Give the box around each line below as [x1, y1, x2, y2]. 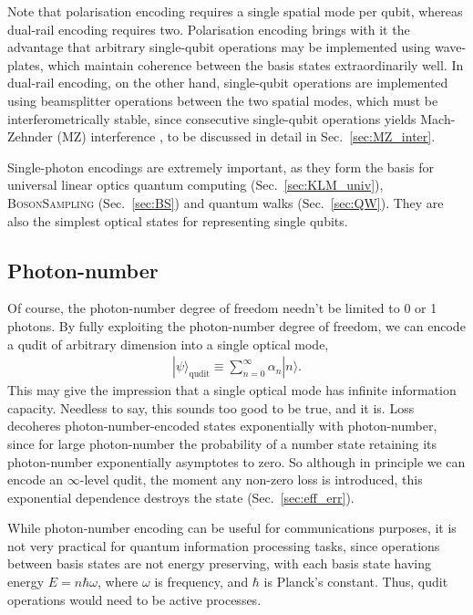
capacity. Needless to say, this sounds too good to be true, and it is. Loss [7, 398, 415, 417]
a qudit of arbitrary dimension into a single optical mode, [7, 334, 329, 353]
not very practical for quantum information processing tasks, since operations [7, 536, 440, 555]
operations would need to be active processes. [7, 589, 262, 609]
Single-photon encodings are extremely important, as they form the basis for [7, 157, 434, 176]
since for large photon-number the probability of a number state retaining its [7, 433, 437, 453]
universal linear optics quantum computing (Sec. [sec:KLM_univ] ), [7, 175, 384, 194]
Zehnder [7, 127, 53, 146]
